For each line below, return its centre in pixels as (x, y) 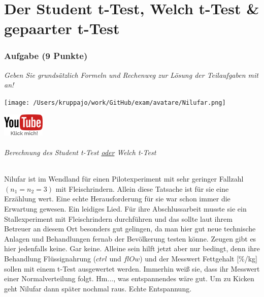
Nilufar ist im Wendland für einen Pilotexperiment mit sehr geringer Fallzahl (124, 179)
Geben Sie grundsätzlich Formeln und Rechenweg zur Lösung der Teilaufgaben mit (131, 75)
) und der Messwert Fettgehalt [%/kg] (199, 258)
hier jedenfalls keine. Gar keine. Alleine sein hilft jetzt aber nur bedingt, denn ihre (132, 248)
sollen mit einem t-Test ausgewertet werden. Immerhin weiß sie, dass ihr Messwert (132, 268)
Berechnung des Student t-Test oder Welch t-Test (80, 152)
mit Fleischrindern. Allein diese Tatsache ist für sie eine (142, 188)
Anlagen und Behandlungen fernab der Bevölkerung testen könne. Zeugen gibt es (130, 238)
